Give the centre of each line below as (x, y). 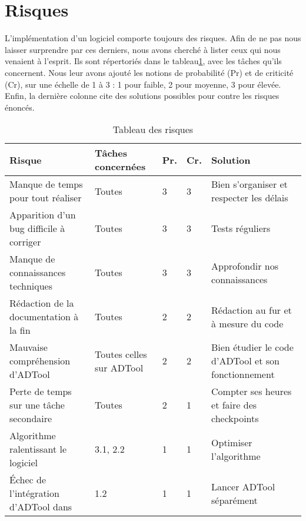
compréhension (40, 361)
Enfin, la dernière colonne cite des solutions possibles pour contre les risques (142, 96)
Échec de (28, 480)
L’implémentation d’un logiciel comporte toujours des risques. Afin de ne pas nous (153, 38)
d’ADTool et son (245, 361)
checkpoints (235, 419)
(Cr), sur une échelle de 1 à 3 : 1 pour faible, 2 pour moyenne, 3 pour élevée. (143, 84)
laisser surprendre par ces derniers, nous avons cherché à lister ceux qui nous (143, 49)
